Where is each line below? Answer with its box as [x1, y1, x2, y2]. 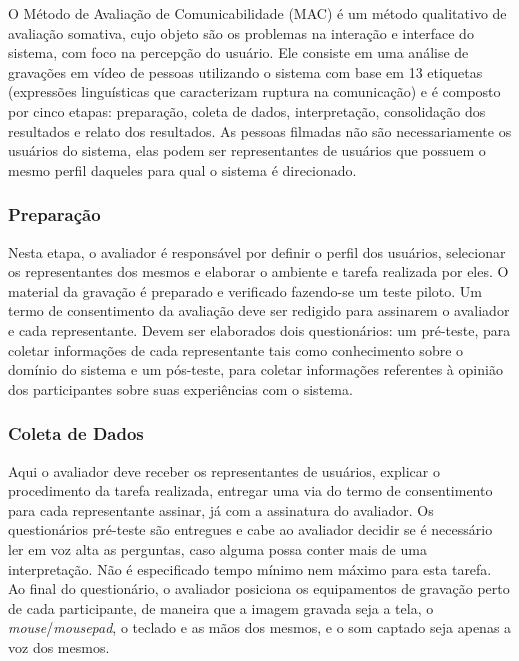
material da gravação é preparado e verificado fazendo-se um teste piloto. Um [8, 280, 482, 301]
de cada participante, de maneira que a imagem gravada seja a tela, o [8, 597, 434, 618]
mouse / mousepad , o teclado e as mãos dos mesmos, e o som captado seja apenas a [8, 617, 512, 638]
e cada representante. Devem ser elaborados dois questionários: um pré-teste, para [8, 319, 511, 340]
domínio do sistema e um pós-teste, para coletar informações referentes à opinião [8, 359, 503, 380]
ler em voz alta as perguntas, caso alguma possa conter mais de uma [8, 538, 427, 559]
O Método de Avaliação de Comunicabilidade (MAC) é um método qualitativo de [8, 3, 507, 23]
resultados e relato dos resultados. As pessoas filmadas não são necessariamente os [8, 120, 512, 141]
